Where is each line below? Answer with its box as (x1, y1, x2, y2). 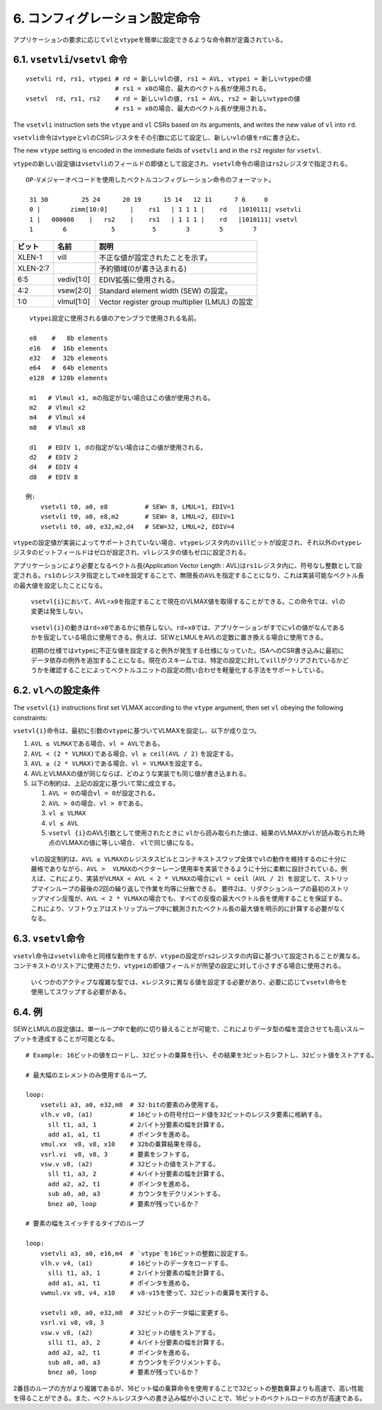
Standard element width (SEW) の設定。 (99, 286, 233, 296)
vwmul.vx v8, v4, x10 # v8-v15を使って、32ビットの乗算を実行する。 (40, 1289, 272, 1297)
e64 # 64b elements (29, 364, 108, 372)
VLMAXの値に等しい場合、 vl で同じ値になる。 (60, 838, 198, 847)
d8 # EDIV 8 (29, 473, 79, 481)
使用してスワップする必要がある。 (30, 988, 130, 996)
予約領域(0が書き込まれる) (99, 264, 187, 274)
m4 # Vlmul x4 (29, 414, 86, 421)
